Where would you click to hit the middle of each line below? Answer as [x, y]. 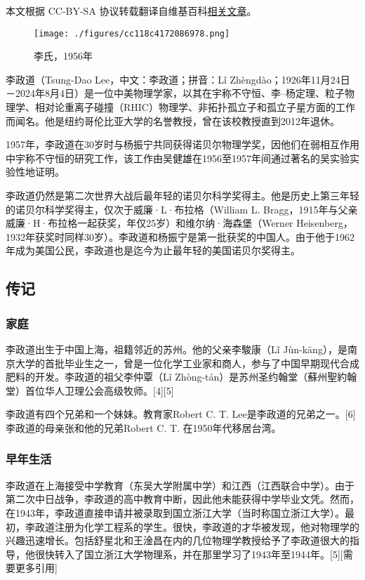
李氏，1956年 [63, 56]
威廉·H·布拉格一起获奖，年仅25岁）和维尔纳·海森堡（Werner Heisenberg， [179, 223]
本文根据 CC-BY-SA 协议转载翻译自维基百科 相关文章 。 [131, 11]
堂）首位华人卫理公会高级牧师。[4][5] [90, 390]
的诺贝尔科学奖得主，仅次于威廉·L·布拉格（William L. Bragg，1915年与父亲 [182, 209]
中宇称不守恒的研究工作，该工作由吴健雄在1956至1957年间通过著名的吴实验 [178, 158]
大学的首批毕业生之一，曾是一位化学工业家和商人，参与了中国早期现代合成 [187, 363]
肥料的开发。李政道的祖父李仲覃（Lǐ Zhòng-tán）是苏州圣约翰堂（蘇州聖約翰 [181, 377]
